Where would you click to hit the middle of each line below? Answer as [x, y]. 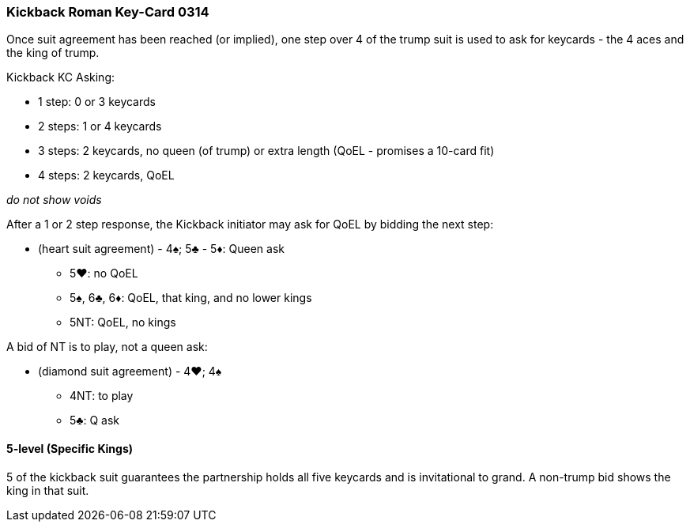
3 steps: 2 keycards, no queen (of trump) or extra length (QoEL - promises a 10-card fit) [266, 151]
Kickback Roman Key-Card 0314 [108, 12]
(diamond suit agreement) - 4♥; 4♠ [130, 371]
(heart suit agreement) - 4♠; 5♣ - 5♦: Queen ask [161, 249]
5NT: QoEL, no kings [123, 322]
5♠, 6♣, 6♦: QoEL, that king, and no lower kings [191, 298]
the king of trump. [53, 53]
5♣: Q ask [95, 421]
